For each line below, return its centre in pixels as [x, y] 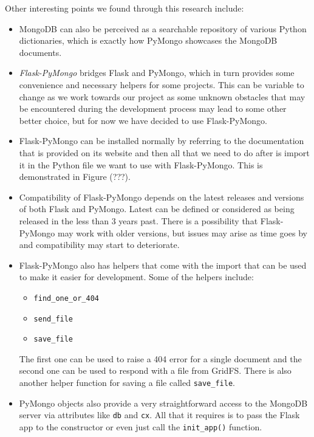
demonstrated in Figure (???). [75, 177]
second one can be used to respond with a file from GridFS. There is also [155, 370]
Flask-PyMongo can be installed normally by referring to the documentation [162, 141]
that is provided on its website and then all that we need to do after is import [164, 152]
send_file [53, 319]
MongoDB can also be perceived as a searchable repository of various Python [163, 28]
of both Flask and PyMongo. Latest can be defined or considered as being [157, 209]
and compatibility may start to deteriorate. [99, 245]
